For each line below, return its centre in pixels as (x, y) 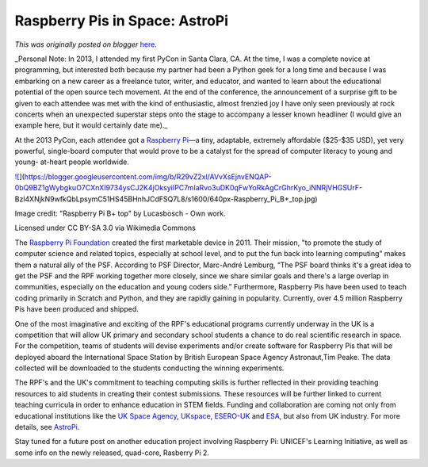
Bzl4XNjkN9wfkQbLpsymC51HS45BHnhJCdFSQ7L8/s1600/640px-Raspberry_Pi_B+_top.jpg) (166, 199)
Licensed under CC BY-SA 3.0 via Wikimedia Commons (105, 228)
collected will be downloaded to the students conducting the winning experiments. (149, 368)
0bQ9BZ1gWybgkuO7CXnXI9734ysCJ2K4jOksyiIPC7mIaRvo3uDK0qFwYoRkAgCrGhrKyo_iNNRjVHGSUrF (187, 188)
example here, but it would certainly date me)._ (91, 125)
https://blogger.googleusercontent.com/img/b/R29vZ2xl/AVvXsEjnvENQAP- (148, 176)
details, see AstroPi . (47, 427)
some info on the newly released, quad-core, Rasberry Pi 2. (112, 453)
